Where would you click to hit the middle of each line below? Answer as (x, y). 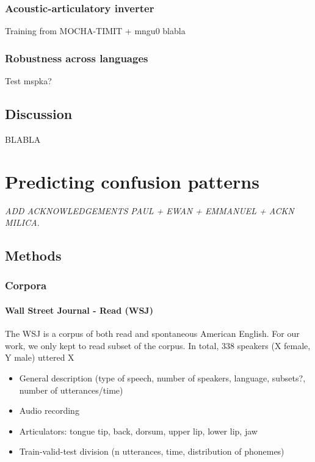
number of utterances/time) (71, 390)
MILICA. (22, 222)
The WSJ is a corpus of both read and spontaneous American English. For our (152, 334)
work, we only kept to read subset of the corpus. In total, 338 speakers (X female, (158, 345)
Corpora (26, 285)
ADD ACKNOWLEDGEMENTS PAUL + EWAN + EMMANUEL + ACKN (150, 210)
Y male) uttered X (40, 357)
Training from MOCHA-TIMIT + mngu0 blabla (95, 31)
